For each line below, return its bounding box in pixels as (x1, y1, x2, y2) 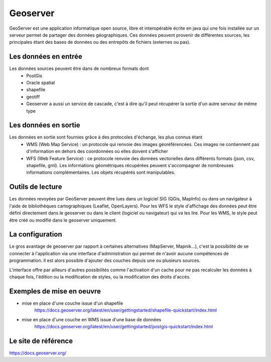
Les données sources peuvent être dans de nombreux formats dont (9, 65, 149, 71)
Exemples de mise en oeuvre (9, 287, 101, 296)
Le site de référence (9, 336, 73, 345)
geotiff (26, 94, 40, 100)
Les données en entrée (9, 52, 83, 61)
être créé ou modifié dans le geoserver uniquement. (9, 217, 117, 223)
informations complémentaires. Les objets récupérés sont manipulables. (26, 169, 176, 176)
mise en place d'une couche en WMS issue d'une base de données (22, 316, 162, 322)
